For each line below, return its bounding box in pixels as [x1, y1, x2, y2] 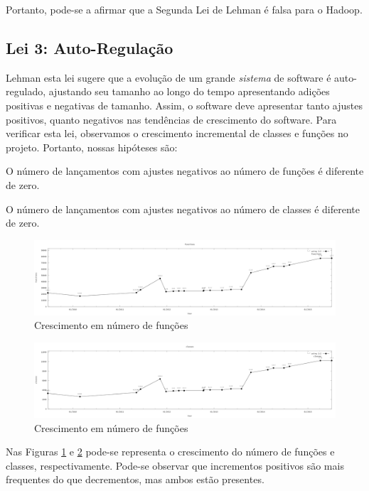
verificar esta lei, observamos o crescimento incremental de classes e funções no [6, 126, 348, 141]
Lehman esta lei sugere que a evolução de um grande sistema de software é [6, 70, 331, 85]
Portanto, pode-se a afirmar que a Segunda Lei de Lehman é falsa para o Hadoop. [6, 2, 363, 16]
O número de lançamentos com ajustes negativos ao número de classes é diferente [6, 201, 360, 216]
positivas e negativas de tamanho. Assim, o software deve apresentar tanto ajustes [6, 97, 363, 112]
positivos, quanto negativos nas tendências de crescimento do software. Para [6, 112, 337, 126]
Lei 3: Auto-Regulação [6, 36, 173, 58]
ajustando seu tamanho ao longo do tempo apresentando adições [48, 84, 330, 99]
